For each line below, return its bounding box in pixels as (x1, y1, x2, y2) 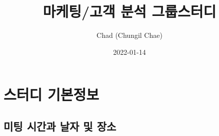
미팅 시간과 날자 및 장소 (3, 118, 116, 134)
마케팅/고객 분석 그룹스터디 (42, 1, 216, 21)
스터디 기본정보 (3, 84, 99, 105)
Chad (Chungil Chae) (96, 30, 162, 40)
